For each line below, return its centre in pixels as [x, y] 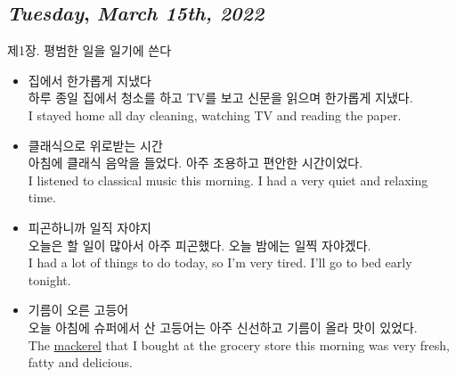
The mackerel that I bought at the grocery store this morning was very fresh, [239, 344]
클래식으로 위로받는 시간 [95, 145]
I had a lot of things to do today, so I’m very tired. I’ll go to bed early [220, 262]
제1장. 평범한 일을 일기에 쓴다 [90, 50]
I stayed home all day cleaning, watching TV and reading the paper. [215, 115]
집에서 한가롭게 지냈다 [90, 80]
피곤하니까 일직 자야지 [90, 227]
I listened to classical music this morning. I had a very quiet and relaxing [228, 180]
